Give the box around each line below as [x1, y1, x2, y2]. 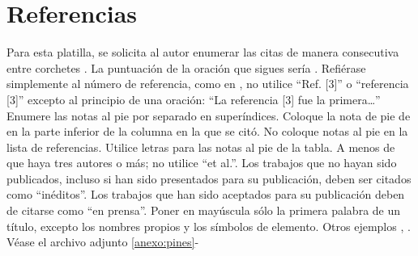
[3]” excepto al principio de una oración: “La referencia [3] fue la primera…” [6, 90, 381, 107]
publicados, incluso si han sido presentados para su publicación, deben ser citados [6, 170, 412, 187]
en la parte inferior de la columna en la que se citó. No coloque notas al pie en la [6, 123, 408, 140]
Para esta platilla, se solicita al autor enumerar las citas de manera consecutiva [6, 44, 399, 61]
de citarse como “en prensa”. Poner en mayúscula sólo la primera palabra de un [6, 202, 401, 219]
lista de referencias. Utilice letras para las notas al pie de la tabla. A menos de [6, 138, 395, 155]
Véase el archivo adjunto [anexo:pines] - [6, 233, 199, 250]
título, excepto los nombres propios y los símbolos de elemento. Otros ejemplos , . [6, 217, 411, 234]
